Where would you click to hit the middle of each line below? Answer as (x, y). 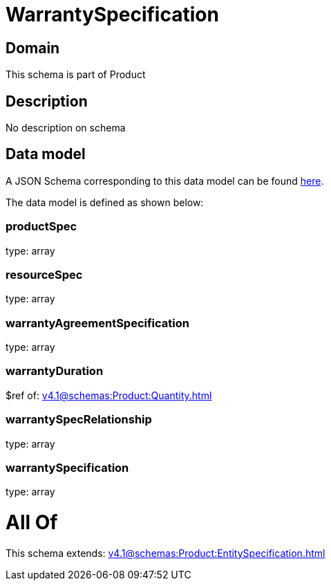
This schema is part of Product (76, 75)
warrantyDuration (55, 371)
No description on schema (66, 128)
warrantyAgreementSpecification (97, 323)
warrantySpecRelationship (79, 420)
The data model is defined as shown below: (105, 202)
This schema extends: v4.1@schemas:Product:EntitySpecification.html (165, 553)
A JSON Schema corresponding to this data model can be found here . (165, 181)
